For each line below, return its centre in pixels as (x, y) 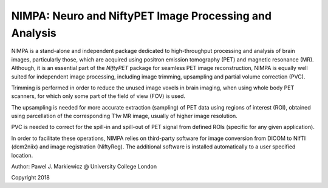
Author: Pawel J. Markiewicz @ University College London (84, 167)
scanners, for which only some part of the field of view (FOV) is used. (98, 96)
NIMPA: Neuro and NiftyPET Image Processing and (142, 16)
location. (22, 155)
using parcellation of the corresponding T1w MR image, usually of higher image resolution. (125, 116)
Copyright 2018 (30, 178)
